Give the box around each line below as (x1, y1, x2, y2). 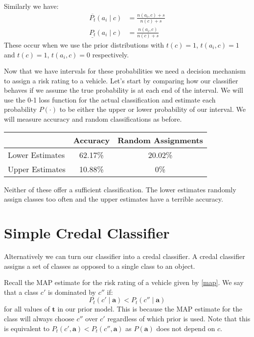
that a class (4, 286, 39, 297)
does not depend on (156, 323, 215, 333)
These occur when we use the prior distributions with (4, 39, 164, 50)
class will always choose (4, 313, 74, 323)
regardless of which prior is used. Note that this (107, 313, 251, 323)
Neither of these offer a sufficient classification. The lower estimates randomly (4, 184, 236, 194)
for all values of (4, 304, 50, 314)
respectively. (92, 49, 129, 59)
